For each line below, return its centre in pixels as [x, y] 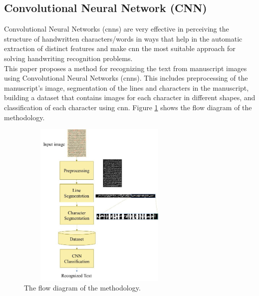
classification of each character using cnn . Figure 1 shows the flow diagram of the [128, 107]
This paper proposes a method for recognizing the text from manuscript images [126, 68]
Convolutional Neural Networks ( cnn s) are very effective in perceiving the [117, 29]
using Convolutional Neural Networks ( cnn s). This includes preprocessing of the [126, 78]
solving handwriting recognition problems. [68, 58]
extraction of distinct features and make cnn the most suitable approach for [120, 48]
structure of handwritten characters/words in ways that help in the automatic [123, 38]
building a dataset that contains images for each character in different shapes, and [130, 97]
